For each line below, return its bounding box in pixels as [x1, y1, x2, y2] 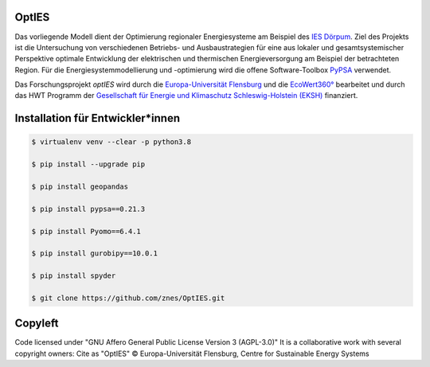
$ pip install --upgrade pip [31, 160, 146, 169]
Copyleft [14, 317, 59, 330]
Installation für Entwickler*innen [14, 111, 181, 125]
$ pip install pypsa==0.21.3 [31, 204, 146, 213]
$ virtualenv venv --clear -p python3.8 [31, 138, 191, 146]
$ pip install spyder [31, 271, 116, 280]
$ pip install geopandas [31, 182, 129, 191]
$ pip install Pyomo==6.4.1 [31, 227, 141, 236]
